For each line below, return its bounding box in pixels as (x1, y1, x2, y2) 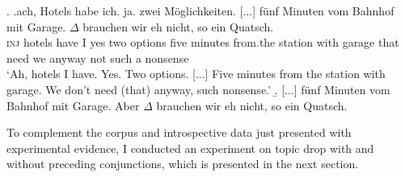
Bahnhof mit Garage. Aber (6, 97, 140, 113)
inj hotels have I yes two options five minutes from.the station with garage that (6, 34, 399, 51)
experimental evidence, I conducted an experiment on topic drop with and (6, 139, 374, 156)
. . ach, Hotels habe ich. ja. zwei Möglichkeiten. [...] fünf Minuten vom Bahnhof (6, 2, 394, 19)
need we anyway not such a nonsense (6, 49, 189, 66)
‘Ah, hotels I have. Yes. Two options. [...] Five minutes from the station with (6, 65, 386, 82)
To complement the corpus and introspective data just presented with (6, 124, 352, 141)
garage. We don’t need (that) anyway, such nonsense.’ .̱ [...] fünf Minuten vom (6, 80, 390, 97)
